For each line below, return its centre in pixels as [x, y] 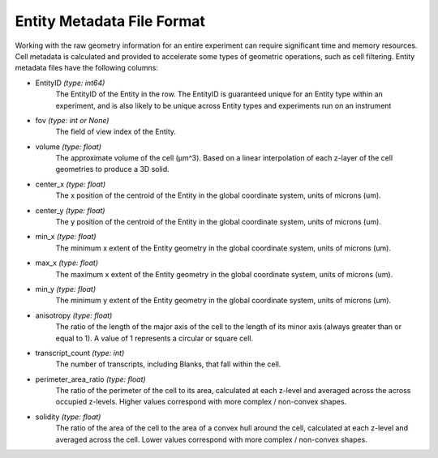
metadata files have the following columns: [86, 68]
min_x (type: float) [66, 237]
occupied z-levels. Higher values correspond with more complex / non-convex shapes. [201, 402]
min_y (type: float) [66, 289]
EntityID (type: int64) [70, 83]
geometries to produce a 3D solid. [112, 169]
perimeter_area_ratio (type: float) [90, 379]
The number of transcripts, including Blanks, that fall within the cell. [168, 364]
